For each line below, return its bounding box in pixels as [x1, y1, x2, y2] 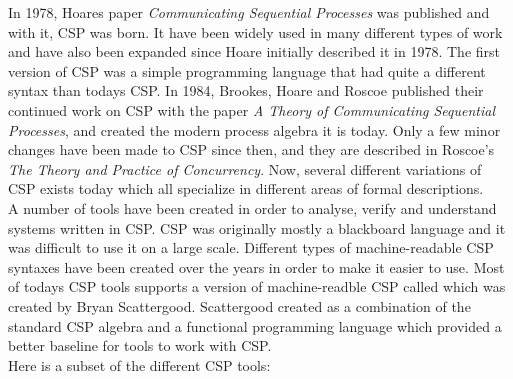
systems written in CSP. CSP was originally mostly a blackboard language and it [8, 217, 506, 238]
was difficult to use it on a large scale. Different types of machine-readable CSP [8, 237, 494, 258]
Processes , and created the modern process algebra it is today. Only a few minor [8, 119, 501, 140]
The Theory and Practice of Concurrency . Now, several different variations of [8, 158, 482, 179]
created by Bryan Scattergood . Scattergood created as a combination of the [8, 295, 471, 316]
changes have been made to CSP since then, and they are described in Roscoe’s [8, 139, 495, 160]
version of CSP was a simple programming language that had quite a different [8, 60, 486, 81]
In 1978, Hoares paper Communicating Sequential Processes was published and [8, 2, 490, 22]
